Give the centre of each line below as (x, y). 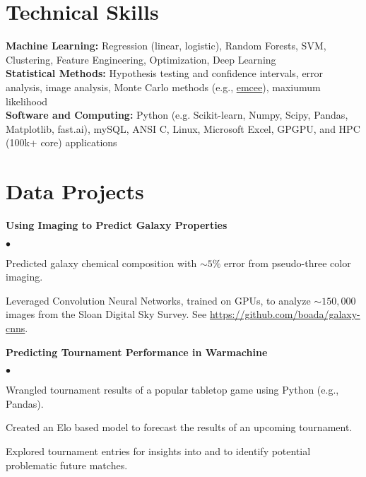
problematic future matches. (67, 465)
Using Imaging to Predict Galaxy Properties (117, 225)
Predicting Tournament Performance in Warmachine (137, 352)
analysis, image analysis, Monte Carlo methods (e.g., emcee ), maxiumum (163, 87)
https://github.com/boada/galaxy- (285, 314)
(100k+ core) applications (61, 142)
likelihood (27, 101)
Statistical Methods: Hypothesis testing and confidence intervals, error (165, 73)
